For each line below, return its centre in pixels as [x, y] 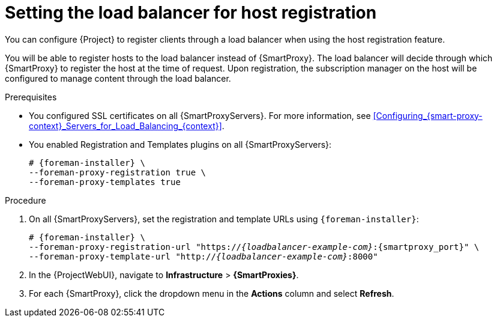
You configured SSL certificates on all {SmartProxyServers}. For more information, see [200, 115]
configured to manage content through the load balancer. [118, 78]
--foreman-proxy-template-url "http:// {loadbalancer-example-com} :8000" [203, 256]
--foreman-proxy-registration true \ [118, 172]
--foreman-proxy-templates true [105, 182]
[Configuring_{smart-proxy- [428, 115]
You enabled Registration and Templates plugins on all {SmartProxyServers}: [180, 144]
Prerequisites [31, 97]
